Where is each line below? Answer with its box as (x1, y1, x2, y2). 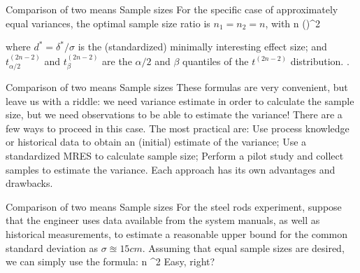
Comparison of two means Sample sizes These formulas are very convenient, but (6, 80, 348, 94)
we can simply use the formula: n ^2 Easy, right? (6, 254, 215, 269)
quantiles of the (182, 53, 249, 68)
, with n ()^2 (265, 15, 320, 30)
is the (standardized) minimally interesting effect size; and (78, 39, 327, 54)
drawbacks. (6, 176, 53, 190)
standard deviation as (6, 240, 99, 255)
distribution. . (290, 53, 350, 68)
